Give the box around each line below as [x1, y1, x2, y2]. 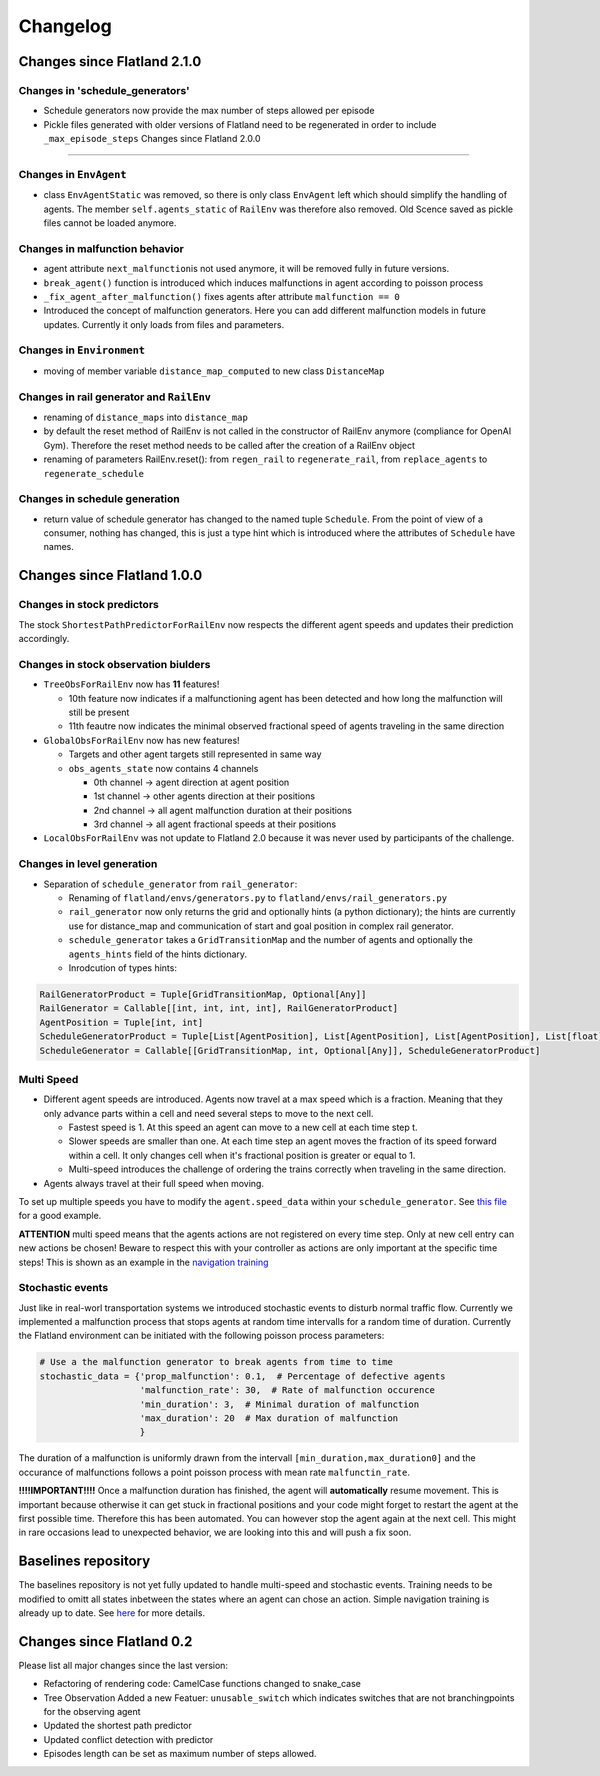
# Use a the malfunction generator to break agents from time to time [39, 1356, 394, 1368]
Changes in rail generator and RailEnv [18, 390, 212, 404]
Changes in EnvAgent [18, 167, 127, 181]
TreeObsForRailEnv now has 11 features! [43, 678, 220, 690]
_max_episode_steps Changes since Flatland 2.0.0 [43, 133, 261, 145]
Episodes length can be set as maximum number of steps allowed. [43, 1748, 317, 1760]
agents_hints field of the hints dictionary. [68, 948, 248, 960]
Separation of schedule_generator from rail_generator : [43, 878, 298, 890]
